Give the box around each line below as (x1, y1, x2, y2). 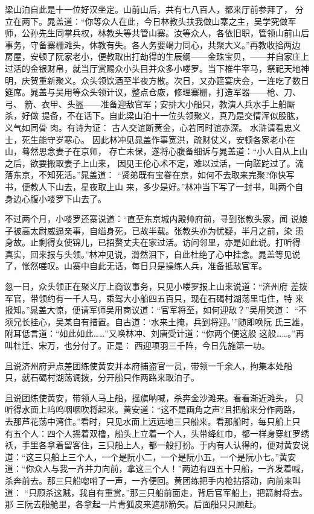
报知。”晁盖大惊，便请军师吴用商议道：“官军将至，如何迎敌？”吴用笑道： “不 (5, 303, 307, 316)
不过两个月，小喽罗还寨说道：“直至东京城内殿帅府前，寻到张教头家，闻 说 (5, 212, 300, 225)
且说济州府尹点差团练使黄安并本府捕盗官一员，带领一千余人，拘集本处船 (5, 359, 292, 372)
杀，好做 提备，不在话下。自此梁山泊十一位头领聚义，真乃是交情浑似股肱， (5, 109, 304, 122)
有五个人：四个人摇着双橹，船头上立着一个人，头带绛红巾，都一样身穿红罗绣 (5, 427, 309, 439)
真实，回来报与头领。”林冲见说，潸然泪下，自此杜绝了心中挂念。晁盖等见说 (5, 247, 301, 260)
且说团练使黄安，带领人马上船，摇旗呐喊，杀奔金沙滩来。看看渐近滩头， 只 (5, 391, 304, 404)
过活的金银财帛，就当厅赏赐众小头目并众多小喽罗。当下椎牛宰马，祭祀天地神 (5, 62, 309, 74)
